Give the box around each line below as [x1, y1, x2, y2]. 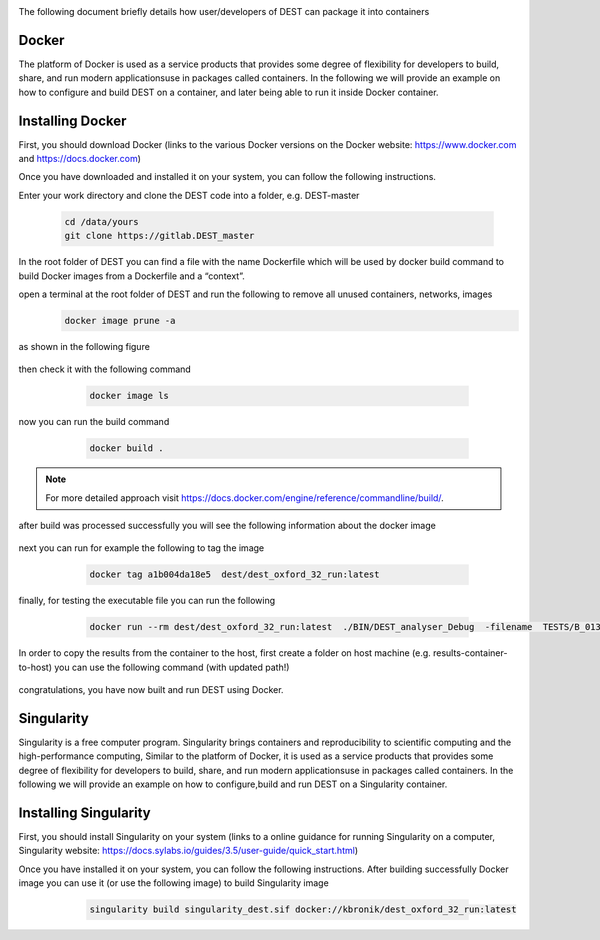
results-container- [432, 647, 508, 659]
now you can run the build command [18, 416, 170, 428]
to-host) [18, 661, 53, 673]
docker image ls [89, 390, 170, 402]
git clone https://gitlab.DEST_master [64, 230, 255, 242]
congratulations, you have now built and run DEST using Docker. [18, 684, 284, 696]
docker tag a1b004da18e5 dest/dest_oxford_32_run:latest [89, 569, 380, 580]
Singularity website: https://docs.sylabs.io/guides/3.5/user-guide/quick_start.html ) [18, 845, 359, 857]
